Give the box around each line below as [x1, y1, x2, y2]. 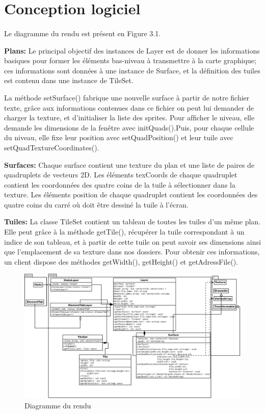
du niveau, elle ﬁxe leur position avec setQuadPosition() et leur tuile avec [4, 132, 233, 143]
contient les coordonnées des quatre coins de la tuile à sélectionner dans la [4, 179, 235, 190]
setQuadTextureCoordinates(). [4, 142, 99, 152]
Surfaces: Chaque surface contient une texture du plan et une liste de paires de [4, 159, 255, 170]
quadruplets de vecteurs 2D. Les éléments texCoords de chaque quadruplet [4, 169, 237, 180]
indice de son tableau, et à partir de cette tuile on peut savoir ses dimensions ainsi [4, 236, 261, 247]
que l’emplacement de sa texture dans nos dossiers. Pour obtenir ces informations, [4, 246, 260, 257]
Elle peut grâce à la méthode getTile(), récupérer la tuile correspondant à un [4, 226, 245, 237]
